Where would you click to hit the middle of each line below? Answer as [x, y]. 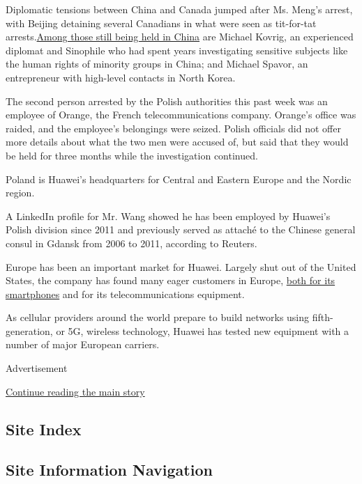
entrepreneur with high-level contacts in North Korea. [121, 77]
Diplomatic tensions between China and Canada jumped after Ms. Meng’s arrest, [179, 9]
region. [20, 193]
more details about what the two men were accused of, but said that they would [177, 142]
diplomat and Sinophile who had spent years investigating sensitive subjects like [177, 50]
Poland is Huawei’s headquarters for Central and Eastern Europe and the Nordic [179, 179]
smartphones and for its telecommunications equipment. [125, 294]
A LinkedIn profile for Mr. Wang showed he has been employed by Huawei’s [168, 216]
